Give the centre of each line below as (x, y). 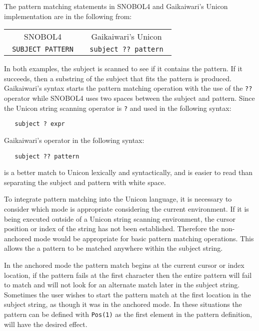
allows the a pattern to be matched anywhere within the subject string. (113, 248)
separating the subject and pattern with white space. (85, 182)
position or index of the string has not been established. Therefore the (111, 228)
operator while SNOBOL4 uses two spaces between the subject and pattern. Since (129, 98)
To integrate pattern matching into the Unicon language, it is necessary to (118, 199)
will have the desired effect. (46, 324)
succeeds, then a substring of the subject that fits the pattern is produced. (118, 78)
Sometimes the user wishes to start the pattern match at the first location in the (127, 294)
